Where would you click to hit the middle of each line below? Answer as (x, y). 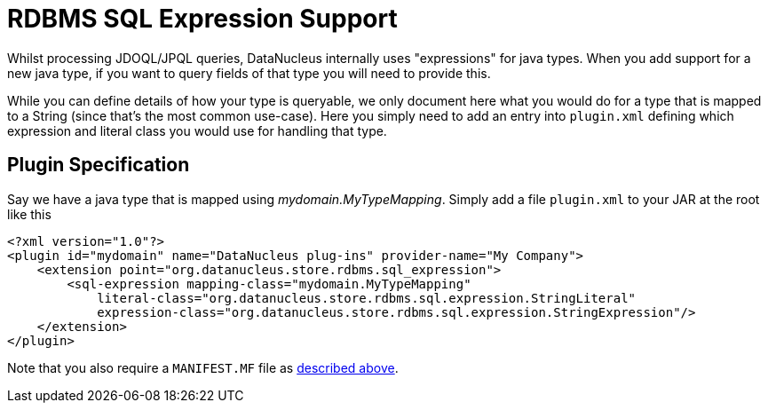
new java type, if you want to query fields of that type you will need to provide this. (249, 73)
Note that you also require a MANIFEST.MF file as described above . (203, 367)
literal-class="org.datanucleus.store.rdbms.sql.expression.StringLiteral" (367, 298)
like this (29, 214)
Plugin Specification (99, 165)
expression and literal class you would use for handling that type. (197, 130)
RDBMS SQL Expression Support (202, 19)
